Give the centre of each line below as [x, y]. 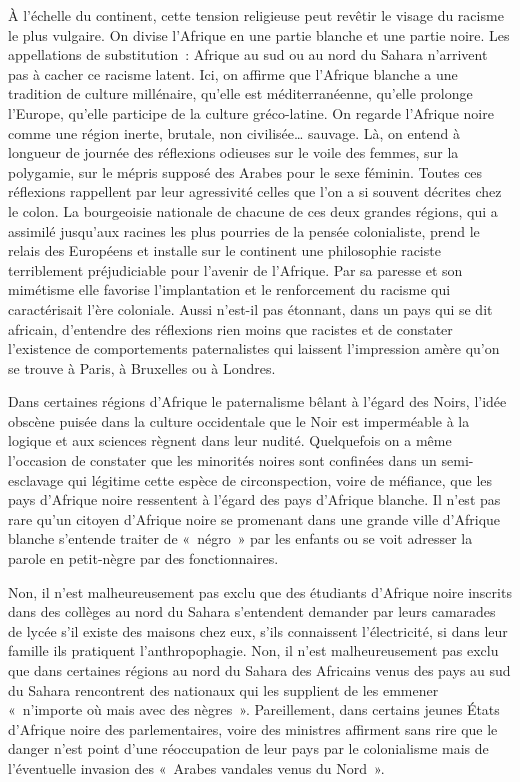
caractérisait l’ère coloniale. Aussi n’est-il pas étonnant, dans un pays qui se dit [250, 308]
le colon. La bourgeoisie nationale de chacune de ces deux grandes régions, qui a [253, 210]
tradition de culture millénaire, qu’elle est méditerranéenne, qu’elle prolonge [240, 93]
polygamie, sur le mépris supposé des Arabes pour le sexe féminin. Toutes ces [245, 171]
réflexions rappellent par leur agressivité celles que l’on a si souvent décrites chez [255, 191]
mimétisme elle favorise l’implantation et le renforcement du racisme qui [229, 289]
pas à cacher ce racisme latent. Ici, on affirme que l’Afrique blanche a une [233, 73]
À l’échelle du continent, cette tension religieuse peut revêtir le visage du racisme [256, 15]
